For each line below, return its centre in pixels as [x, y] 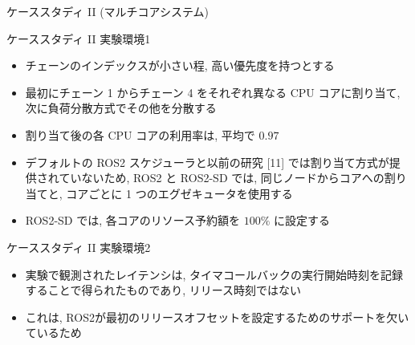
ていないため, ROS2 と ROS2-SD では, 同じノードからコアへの [222, 178]
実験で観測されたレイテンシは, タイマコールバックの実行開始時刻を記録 [214, 274]
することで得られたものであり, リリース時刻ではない [163, 290]
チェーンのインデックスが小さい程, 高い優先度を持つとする [180, 65]
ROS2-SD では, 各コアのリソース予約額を [133, 220]
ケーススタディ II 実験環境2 [79, 247]
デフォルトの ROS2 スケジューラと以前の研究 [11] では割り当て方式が [207, 162]
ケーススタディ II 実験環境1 [79, 38]
